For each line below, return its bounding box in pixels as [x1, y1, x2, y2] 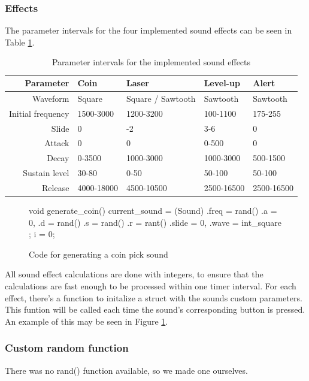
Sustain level [23, 167, 69, 179]
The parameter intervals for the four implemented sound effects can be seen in [5, 24, 292, 37]
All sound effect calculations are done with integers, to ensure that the [5, 268, 263, 280]
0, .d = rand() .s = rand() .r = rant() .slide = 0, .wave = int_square [29, 216, 282, 228]
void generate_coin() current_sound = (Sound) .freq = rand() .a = [29, 204, 277, 216]
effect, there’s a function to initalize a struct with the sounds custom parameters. [5, 291, 302, 304]
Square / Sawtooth [126, 92, 196, 104]
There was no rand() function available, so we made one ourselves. [5, 364, 248, 376]
